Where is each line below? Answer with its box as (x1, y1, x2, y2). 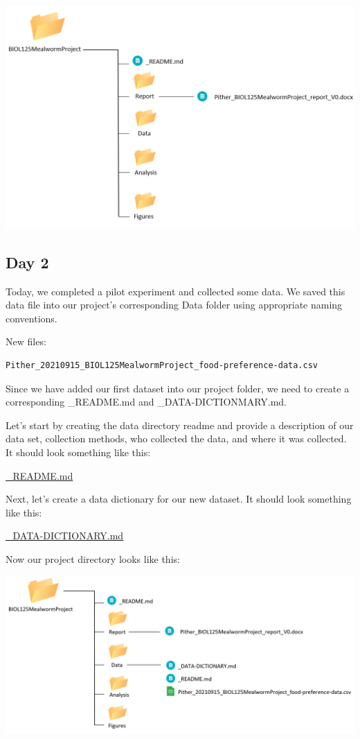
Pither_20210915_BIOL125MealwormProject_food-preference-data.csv (6, 360, 318, 371)
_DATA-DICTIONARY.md (6, 528, 124, 543)
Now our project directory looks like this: (6, 552, 180, 566)
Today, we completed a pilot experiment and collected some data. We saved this (6, 284, 345, 298)
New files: (6, 334, 46, 349)
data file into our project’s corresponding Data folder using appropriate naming (6, 297, 343, 312)
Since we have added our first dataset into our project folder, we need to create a (6, 381, 350, 395)
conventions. (6, 311, 57, 325)
